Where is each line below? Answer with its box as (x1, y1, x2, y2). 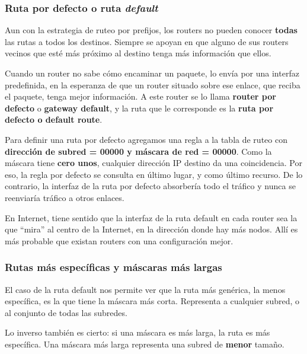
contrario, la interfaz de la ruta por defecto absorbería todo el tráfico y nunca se (5, 180, 296, 192)
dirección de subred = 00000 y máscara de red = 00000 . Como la (5, 145, 272, 157)
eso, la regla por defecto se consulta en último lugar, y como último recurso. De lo (5, 168, 303, 180)
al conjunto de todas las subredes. (5, 306, 127, 318)
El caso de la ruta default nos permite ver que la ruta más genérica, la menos (5, 283, 286, 295)
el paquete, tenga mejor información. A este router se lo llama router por (5, 90, 276, 103)
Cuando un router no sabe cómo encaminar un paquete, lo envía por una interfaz (5, 67, 299, 79)
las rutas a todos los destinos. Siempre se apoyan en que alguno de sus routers (5, 35, 289, 47)
